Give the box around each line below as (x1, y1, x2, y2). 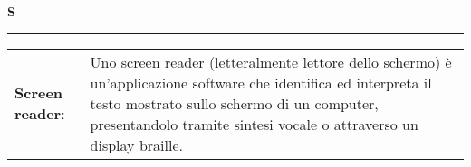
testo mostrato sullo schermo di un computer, (90, 92, 379, 114)
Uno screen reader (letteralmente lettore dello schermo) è (90, 51, 452, 72)
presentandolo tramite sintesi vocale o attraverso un (90, 113, 418, 135)
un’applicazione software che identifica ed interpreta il (90, 71, 432, 93)
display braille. (90, 134, 183, 155)
